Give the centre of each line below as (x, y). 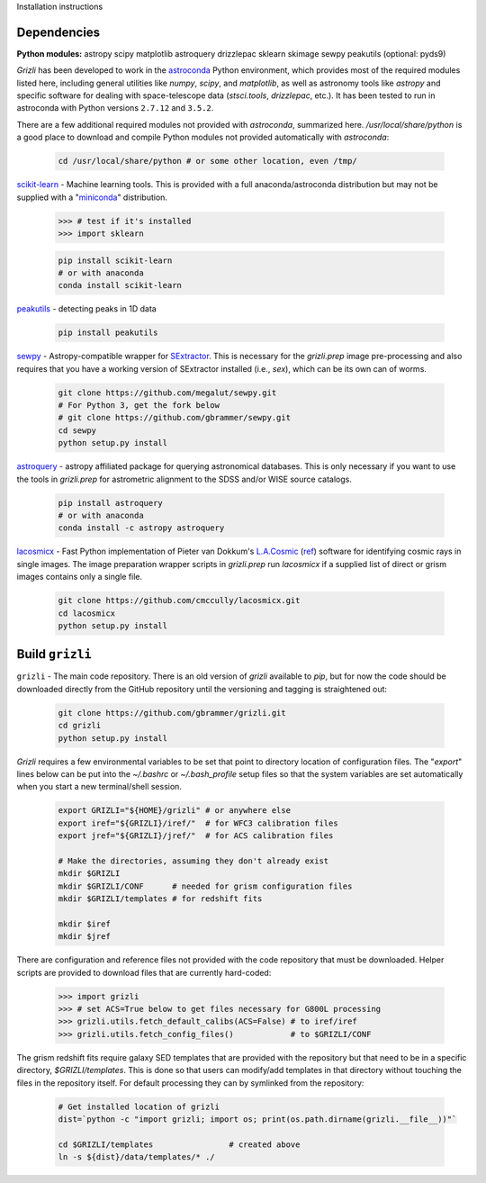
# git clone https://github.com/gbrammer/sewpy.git (175, 418)
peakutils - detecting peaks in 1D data (86, 309)
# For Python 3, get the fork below (139, 406)
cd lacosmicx (87, 613)
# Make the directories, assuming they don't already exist (193, 861)
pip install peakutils (108, 333)
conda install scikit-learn (120, 285)
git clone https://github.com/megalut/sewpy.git (167, 393)
